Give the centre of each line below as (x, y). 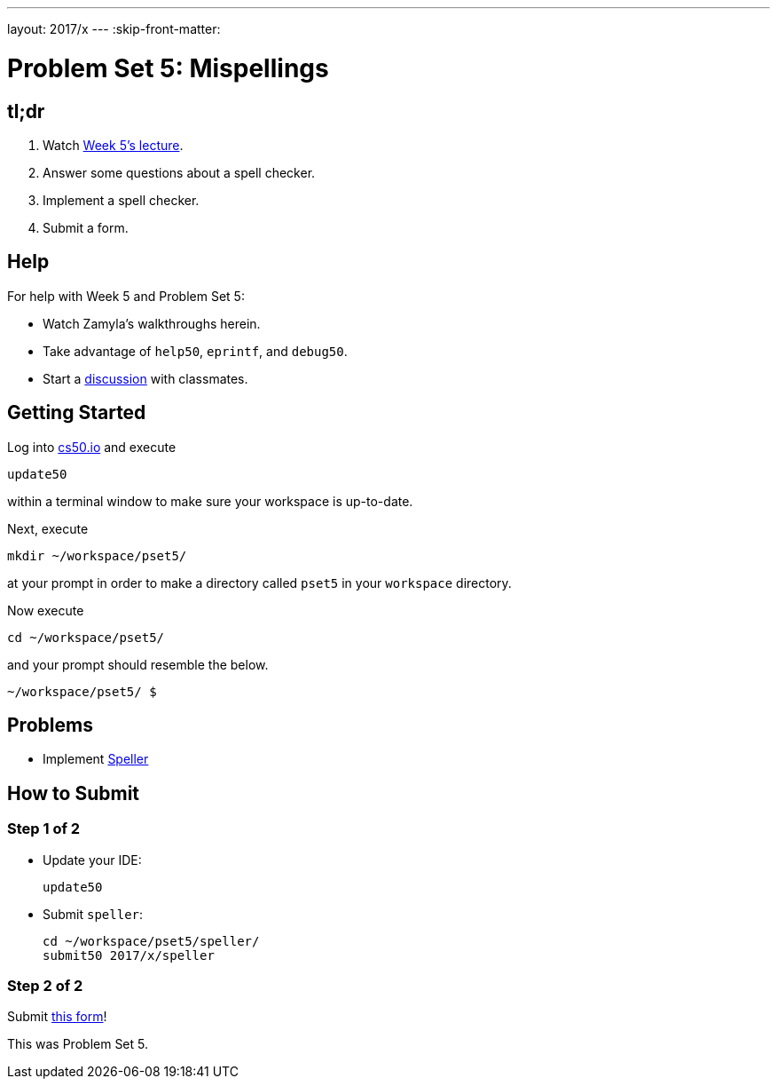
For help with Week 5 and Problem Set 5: (126, 296)
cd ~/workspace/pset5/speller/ (151, 941)
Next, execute (48, 528)
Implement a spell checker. (121, 200)
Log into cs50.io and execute (92, 447)
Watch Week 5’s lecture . (113, 145)
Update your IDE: (92, 860)
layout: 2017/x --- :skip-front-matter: (114, 29)
